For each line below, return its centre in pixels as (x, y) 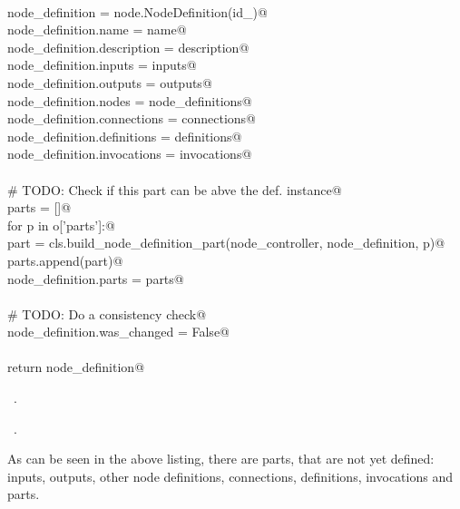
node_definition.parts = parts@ (96, 278)
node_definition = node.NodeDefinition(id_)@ (137, 11)
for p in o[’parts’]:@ (61, 225)
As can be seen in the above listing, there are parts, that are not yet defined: (221, 459)
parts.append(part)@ (65, 260)
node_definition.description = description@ (128, 47)
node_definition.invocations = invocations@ (130, 154)
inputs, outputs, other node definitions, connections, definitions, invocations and (230, 476)
